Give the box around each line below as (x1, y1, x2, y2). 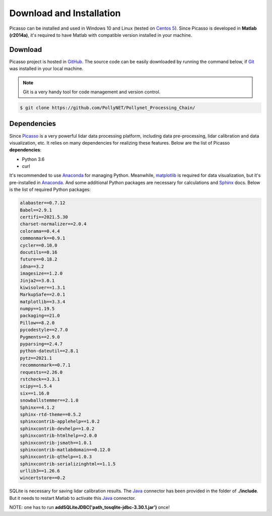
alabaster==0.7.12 (20, 200, 65, 206)
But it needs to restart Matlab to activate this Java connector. (9, 495, 136, 501)
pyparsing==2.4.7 (20, 341, 63, 347)
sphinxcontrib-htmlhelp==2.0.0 (20, 433, 98, 438)
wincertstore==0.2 (20, 475, 65, 481)
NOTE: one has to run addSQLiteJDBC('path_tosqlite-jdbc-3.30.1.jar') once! (9, 504, 170, 510)
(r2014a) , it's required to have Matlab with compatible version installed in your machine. (9, 32, 192, 38)
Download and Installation (9, 8, 121, 19)
